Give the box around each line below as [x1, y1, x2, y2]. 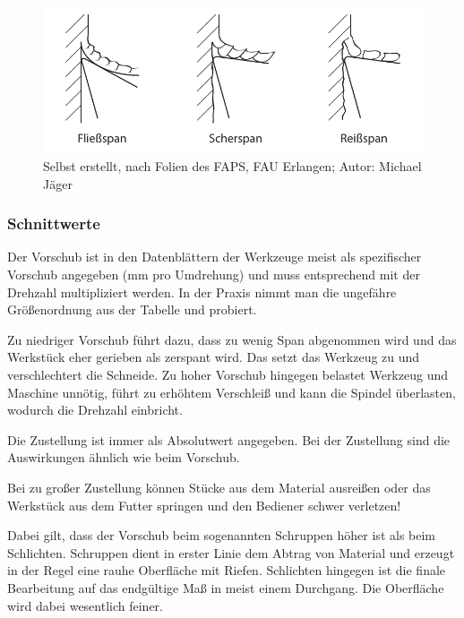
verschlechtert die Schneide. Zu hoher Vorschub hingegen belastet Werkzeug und [7, 365, 448, 383]
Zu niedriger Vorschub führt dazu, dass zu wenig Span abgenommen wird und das [7, 330, 457, 348]
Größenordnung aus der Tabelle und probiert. [7, 300, 257, 319]
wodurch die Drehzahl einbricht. [7, 400, 183, 419]
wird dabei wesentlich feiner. [7, 596, 163, 614]
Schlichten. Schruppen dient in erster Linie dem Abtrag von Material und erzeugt [7, 543, 455, 562]
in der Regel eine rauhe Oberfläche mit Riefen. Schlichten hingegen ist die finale [7, 561, 446, 579]
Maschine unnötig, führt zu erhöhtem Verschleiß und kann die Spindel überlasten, [7, 382, 456, 401]
